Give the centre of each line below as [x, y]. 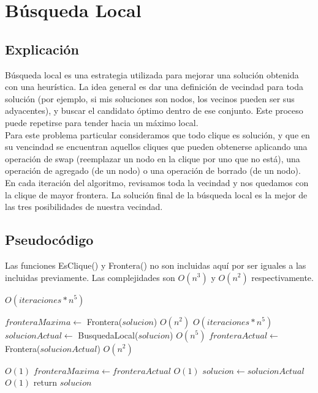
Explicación [42, 49]
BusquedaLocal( [108, 335]
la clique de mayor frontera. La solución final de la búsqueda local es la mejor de [156, 194]
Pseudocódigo [49, 240]
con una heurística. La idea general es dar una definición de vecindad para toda [154, 87]
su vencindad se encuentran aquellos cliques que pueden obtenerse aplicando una [156, 147]
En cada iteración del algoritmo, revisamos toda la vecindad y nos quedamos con [157, 182]
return [45, 382]
